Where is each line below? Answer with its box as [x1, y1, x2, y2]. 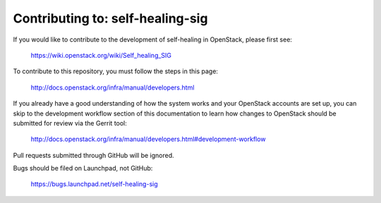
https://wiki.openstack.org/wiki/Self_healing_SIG [30, 51, 172, 59]
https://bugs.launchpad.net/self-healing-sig [30, 180, 158, 188]
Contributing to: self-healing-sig [13, 11, 208, 26]
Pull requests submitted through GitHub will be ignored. [13, 151, 174, 159]
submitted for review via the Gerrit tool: [13, 118, 127, 127]
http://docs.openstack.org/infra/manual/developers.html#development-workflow [30, 135, 266, 144]
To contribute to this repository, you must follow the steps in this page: [13, 67, 219, 75]
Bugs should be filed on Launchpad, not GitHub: [13, 164, 153, 173]
